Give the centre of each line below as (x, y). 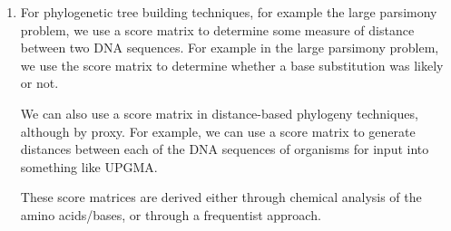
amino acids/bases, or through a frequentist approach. (171, 214)
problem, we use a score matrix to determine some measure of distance (217, 29)
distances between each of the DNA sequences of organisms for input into (225, 149)
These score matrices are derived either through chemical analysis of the (221, 197)
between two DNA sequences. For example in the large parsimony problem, (230, 48)
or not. (39, 83)
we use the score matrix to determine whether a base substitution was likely (232, 65)
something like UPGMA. (89, 166)
